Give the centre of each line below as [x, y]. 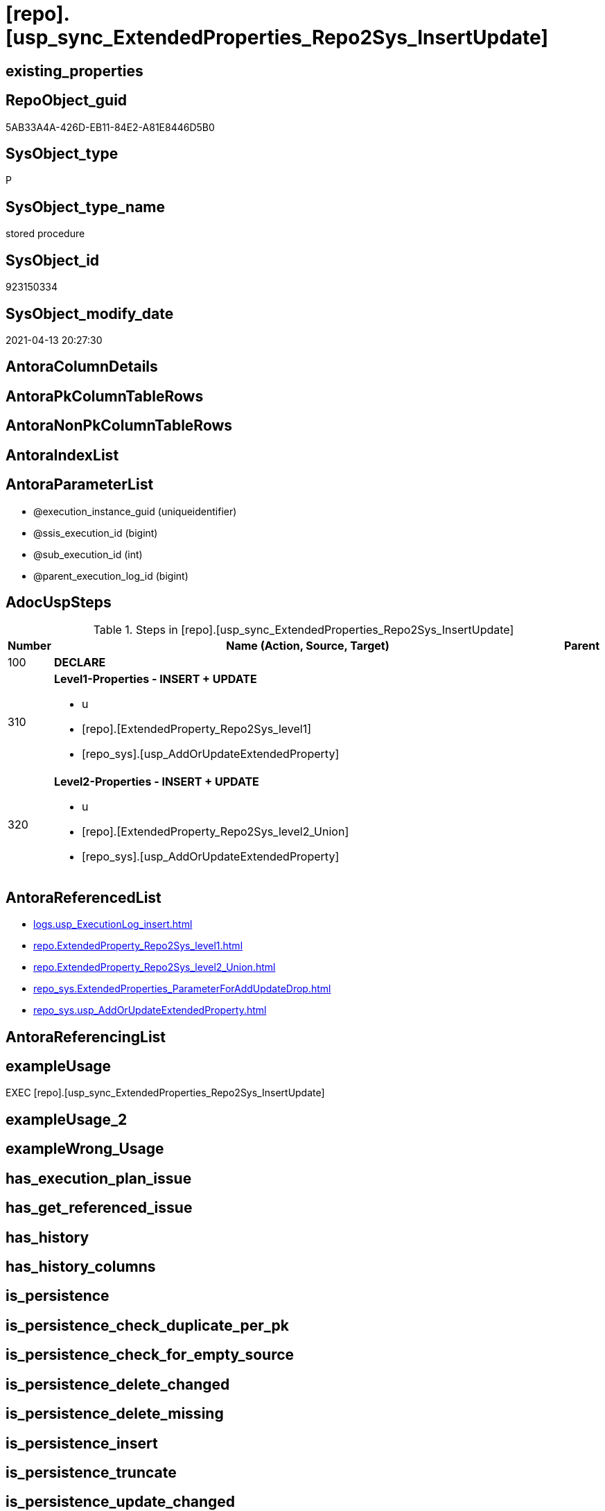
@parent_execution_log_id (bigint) [111, 576]
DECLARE [80, 663]
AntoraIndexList [62, 455]
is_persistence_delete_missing [115, 1414]
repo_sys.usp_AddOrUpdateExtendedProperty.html [150, 1010]
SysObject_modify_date [90, 313]
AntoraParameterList [80, 485]
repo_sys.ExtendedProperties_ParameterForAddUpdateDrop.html [182, 989]
